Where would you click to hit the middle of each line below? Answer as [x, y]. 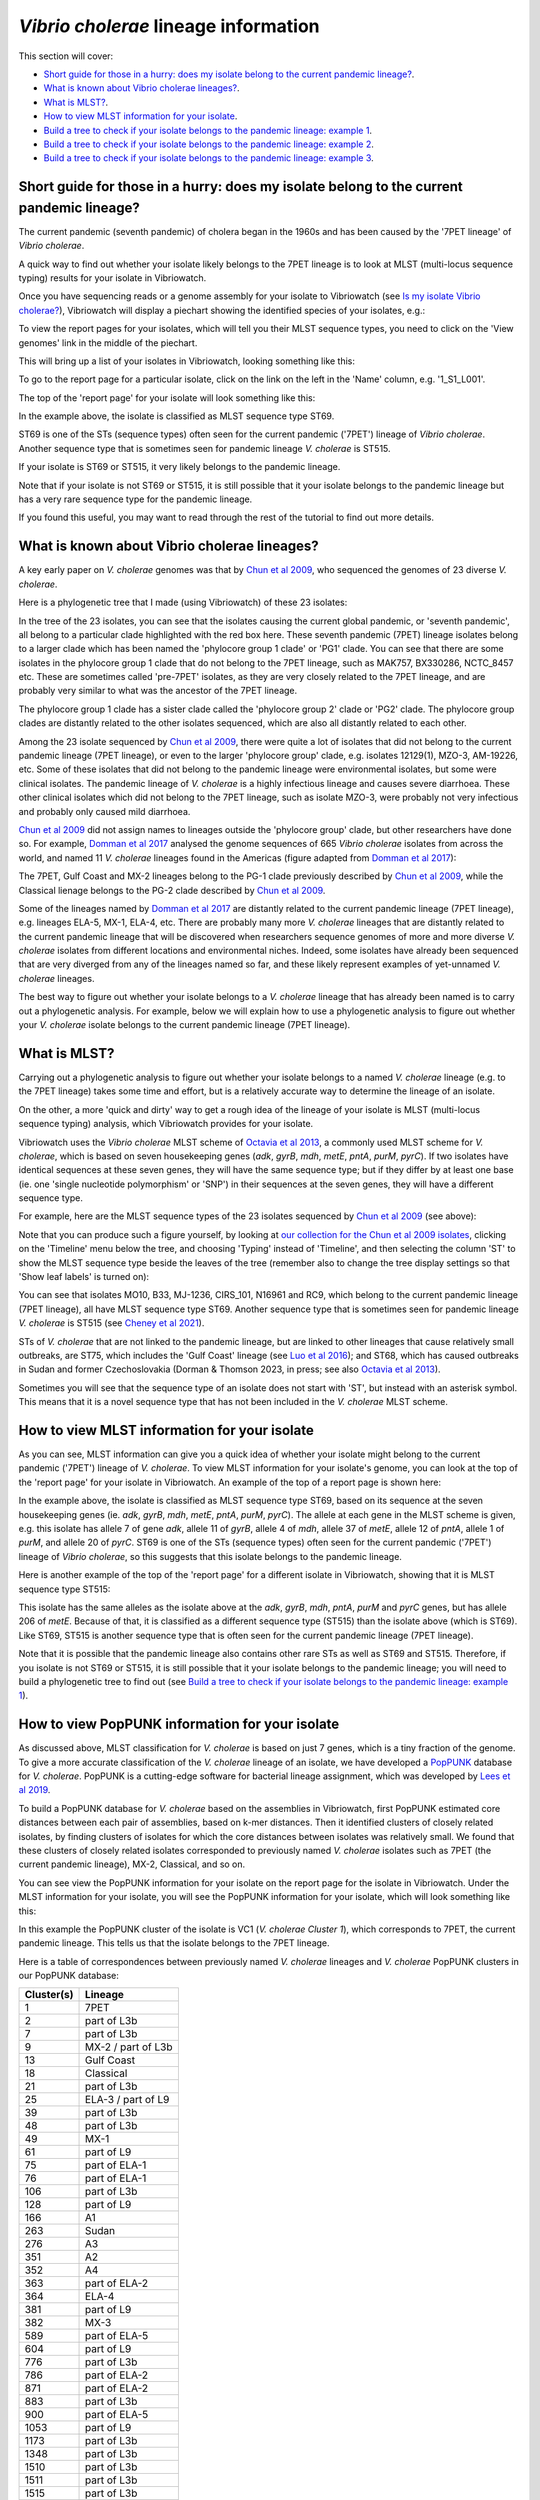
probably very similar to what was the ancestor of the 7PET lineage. [158, 691]
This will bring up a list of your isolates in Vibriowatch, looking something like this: [186, 361]
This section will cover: [66, 56]
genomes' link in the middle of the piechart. [108, 342]
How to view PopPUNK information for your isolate [179, 1724]
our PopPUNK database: [69, 1976]
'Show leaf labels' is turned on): [84, 1277]
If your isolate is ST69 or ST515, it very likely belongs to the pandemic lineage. [179, 467]
